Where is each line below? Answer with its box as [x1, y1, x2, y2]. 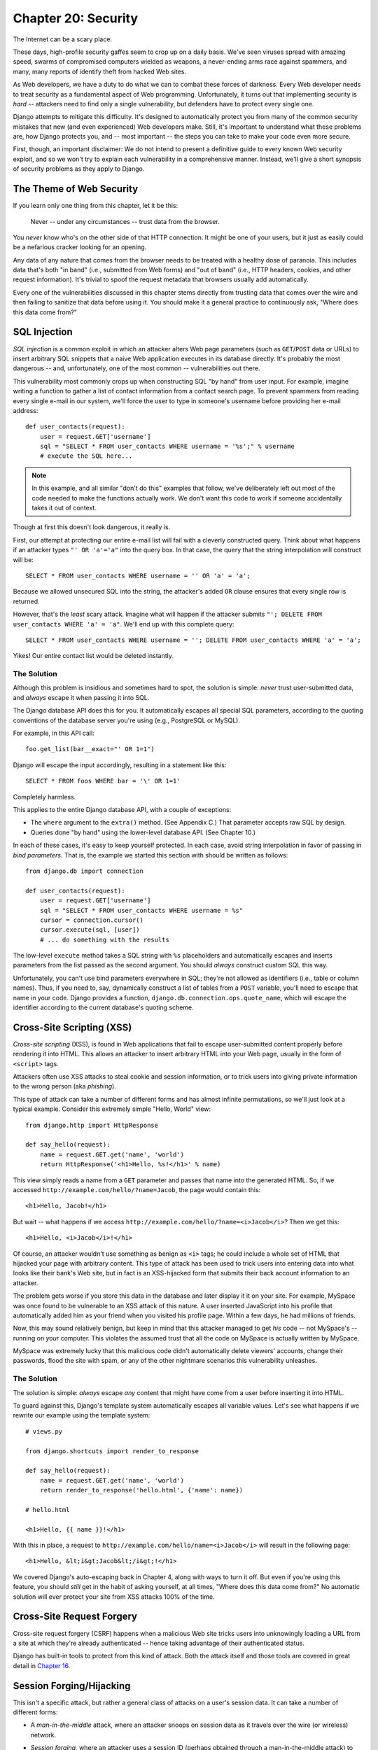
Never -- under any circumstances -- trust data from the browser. [30, 217, 220, 225]
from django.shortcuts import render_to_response [25, 1447, 199, 1455]
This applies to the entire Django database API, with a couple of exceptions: [13, 805, 232, 813]
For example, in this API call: [13, 729, 94, 738]
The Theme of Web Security [13, 183, 139, 195]
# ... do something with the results [39, 935, 169, 944]
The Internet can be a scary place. [13, 35, 112, 43]
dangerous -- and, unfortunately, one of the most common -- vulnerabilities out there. [13, 364, 260, 372]
